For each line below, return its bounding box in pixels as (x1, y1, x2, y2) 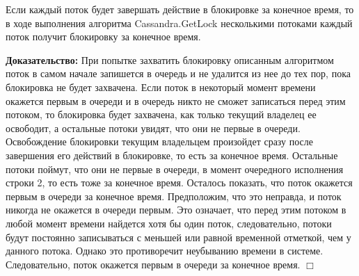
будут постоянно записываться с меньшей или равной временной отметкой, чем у (6, 229, 351, 244)
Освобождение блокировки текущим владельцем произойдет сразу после (6, 134, 314, 149)
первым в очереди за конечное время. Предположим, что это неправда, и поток (6, 188, 342, 203)
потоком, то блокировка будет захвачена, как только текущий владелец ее (6, 107, 317, 122)
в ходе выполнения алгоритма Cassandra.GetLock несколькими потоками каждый (6, 15, 353, 30)
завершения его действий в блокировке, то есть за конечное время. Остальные (6, 147, 338, 162)
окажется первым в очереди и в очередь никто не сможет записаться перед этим (6, 93, 346, 108)
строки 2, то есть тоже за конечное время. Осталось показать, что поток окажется (6, 175, 353, 190)
